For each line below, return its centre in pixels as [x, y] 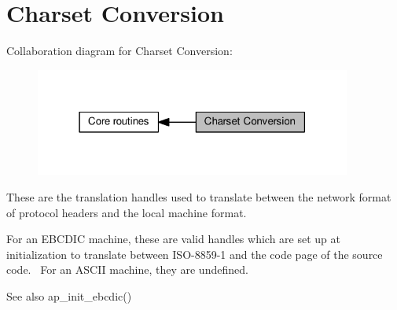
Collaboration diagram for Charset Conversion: [119, 51]
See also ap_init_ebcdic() [69, 295]
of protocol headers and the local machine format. [127, 212]
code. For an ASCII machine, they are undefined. [127, 269]
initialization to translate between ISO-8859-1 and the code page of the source [195, 254]
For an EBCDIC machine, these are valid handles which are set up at [173, 239]
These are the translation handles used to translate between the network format [199, 196]
